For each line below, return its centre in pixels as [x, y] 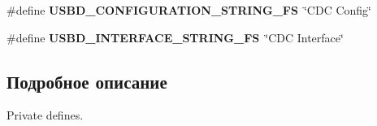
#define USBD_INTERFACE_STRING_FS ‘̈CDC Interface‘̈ [175, 37]
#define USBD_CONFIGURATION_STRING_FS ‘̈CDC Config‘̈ [189, 10]
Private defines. [45, 115]
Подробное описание [87, 81]
